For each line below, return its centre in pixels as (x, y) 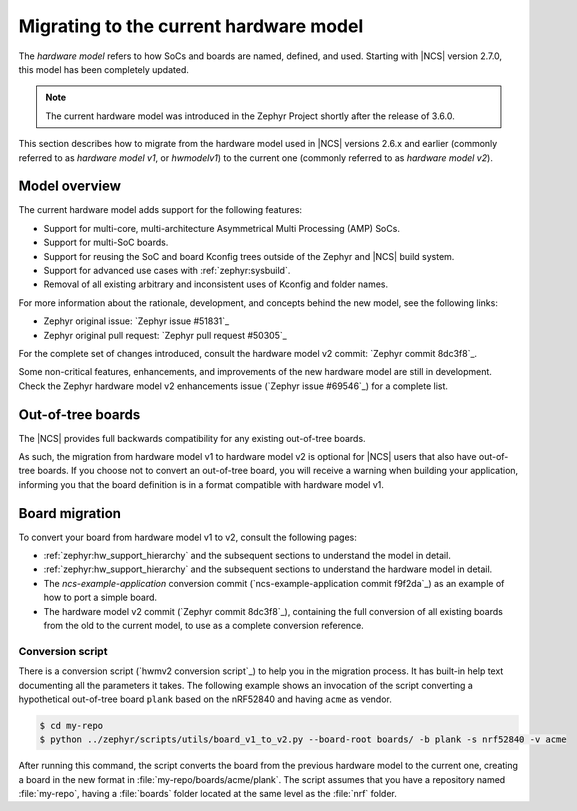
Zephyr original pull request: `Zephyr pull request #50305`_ (165, 335)
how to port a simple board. (100, 597)
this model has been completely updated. (104, 69)
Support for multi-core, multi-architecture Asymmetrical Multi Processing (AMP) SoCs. (221, 228)
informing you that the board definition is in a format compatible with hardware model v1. (201, 484)
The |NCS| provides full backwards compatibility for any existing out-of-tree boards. (192, 438)
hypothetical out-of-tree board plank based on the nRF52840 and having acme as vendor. (205, 699)
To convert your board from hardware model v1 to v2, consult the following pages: (187, 537)
